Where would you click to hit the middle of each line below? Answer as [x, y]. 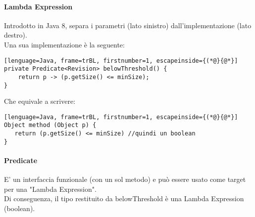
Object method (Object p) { [50, 125]
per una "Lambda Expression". [50, 189]
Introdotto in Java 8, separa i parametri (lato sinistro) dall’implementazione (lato [128, 25]
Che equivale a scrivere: [40, 101]
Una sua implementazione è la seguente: [64, 44]
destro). [16, 35]
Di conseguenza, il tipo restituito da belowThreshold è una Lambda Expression [124, 198]
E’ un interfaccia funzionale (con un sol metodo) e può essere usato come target [125, 179]
